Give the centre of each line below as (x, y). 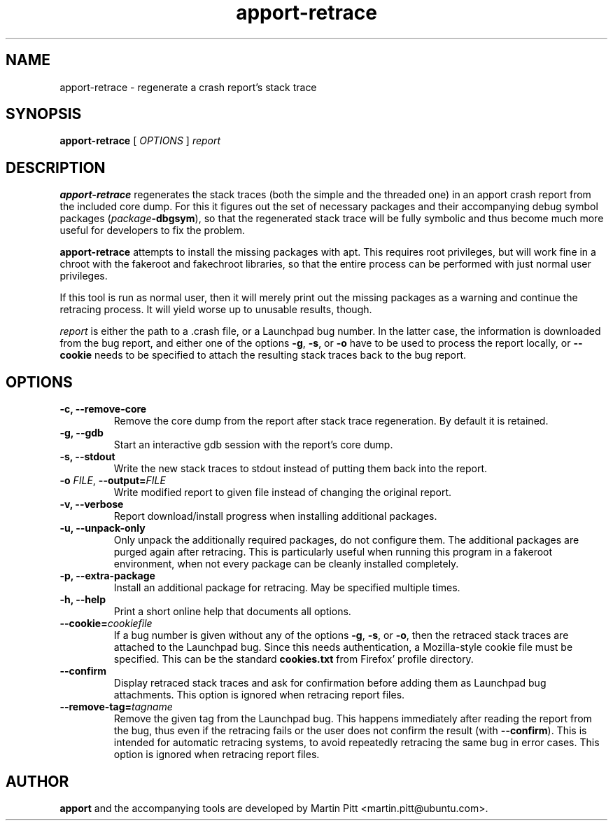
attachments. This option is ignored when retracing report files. (259, 695)
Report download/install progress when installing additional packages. (275, 516)
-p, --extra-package (107, 576)
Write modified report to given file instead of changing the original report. (282, 493)
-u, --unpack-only (103, 528)
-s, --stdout (87, 457)
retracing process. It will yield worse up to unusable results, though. (216, 310)
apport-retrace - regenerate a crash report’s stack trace (188, 87)
